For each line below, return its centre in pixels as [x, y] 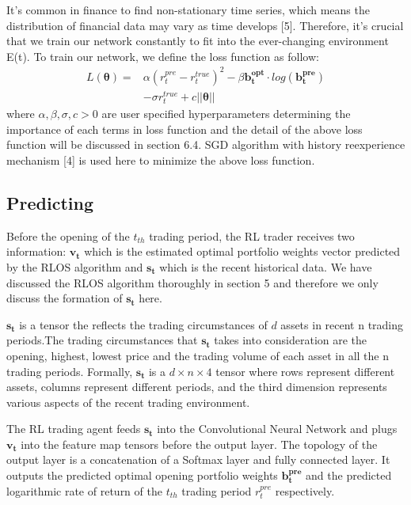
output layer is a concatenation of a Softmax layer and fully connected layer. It [198, 459]
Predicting [50, 202]
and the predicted [349, 475]
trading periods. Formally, [70, 371]
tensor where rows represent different [305, 371]
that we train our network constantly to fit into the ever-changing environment [198, 41]
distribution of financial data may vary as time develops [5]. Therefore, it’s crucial [205, 25]
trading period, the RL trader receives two [252, 235]
